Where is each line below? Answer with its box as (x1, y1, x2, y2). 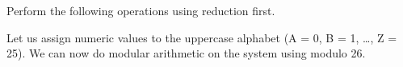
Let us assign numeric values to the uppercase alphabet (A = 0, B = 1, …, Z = (6, 29, 397, 45)
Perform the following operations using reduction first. (6, 2, 275, 18)
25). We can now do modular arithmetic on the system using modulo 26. (6, 45, 366, 61)
